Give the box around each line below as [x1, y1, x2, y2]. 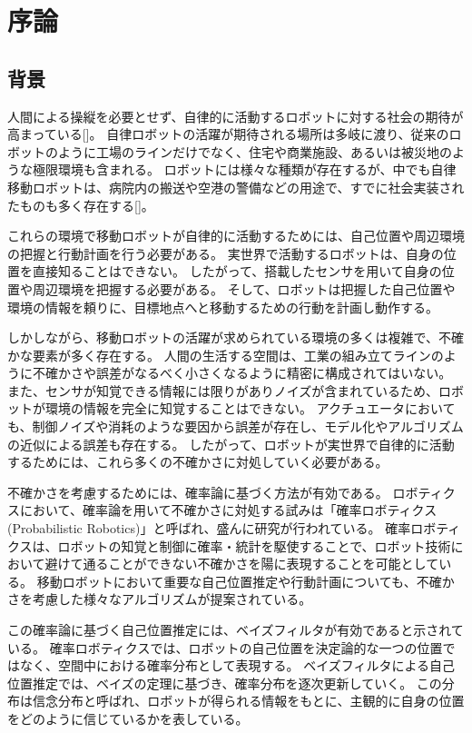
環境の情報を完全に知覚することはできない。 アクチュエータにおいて [44, 399, 456, 418]
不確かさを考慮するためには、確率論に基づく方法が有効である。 [7, 482, 388, 501]
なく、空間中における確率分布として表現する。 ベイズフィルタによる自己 [19, 656, 456, 675]
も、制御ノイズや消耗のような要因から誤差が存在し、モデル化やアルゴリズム [7, 417, 464, 436]
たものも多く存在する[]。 [7, 195, 154, 214]
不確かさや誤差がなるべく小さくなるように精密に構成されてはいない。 [32, 363, 452, 382]
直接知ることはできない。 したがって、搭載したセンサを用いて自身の [32, 262, 442, 281]
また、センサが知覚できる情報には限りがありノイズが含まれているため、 [7, 381, 438, 400]
